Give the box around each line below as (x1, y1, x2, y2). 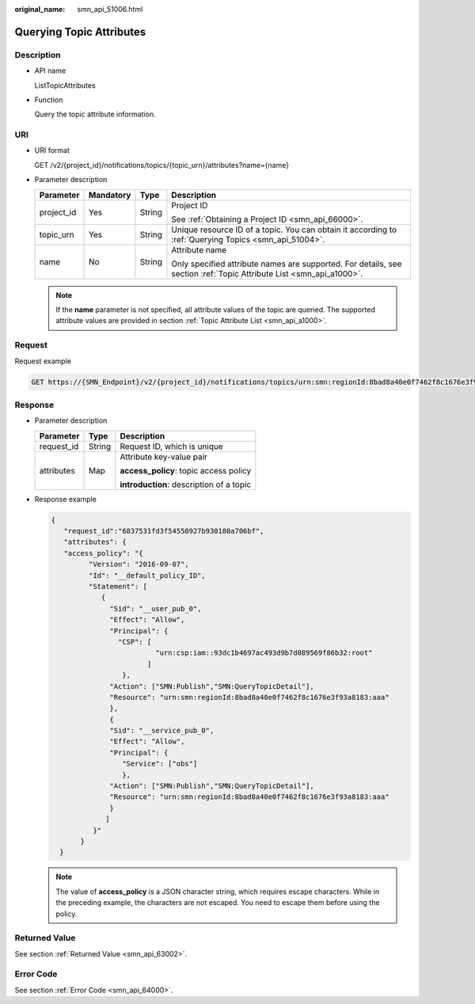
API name (34, 66, 66, 75)
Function (34, 95, 63, 105)
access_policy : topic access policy (120, 465, 252, 476)
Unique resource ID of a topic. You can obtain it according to (171, 224, 397, 235)
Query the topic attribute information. (34, 109, 156, 119)
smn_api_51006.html (77, 5, 143, 13)
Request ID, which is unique (120, 440, 223, 451)
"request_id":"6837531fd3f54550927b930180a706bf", (63, 527, 264, 536)
